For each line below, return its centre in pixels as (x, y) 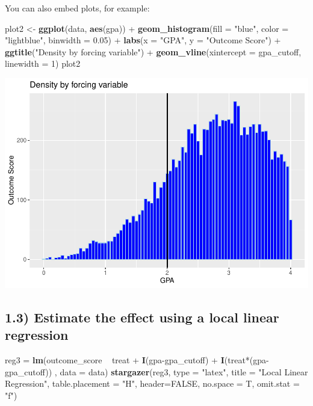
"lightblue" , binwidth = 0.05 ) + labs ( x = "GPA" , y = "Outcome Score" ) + (143, 40)
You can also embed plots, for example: (77, 8)
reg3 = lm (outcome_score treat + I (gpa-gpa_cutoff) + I (115, 360)
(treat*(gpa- (246, 360)
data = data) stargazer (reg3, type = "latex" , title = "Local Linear (184, 371)
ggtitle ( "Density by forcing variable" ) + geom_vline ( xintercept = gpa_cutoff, (153, 51)
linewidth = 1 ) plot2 (43, 63)
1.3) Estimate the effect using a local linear (142, 317)
